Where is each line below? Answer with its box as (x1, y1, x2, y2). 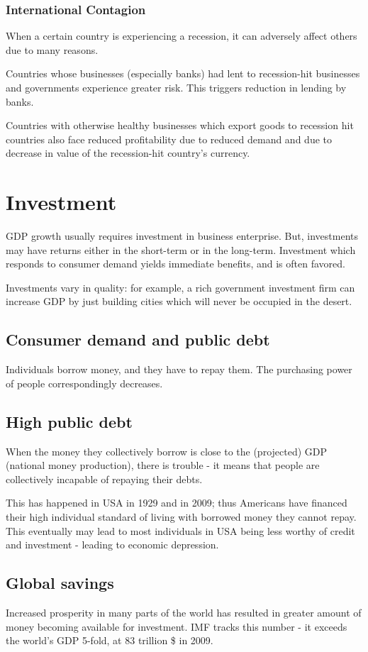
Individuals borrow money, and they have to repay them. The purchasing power (6, 362, 352, 377)
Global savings (6, 572, 114, 594)
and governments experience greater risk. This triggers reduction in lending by (6, 80, 347, 94)
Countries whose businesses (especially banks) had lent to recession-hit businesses (6, 66, 360, 81)
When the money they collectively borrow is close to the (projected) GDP (6, 443, 328, 458)
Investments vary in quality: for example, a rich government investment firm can (6, 280, 355, 294)
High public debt (6, 410, 133, 432)
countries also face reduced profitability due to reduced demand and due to (6, 131, 332, 146)
